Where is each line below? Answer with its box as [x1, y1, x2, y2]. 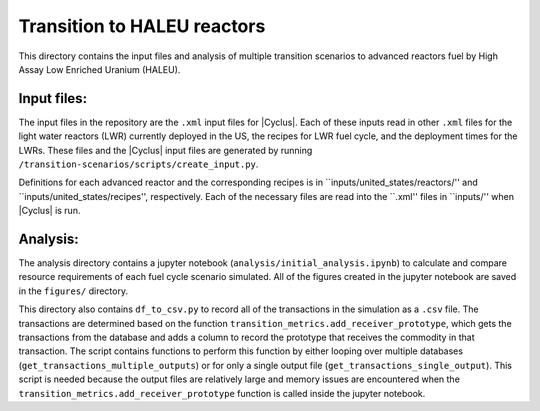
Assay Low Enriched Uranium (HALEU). [18, 63, 181, 75]
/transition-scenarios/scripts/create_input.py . [18, 158, 259, 170]
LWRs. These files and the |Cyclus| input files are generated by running [18, 144, 313, 156]
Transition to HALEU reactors [18, 15, 266, 37]
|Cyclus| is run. [18, 205, 81, 217]
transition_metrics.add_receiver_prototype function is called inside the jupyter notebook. [18, 387, 426, 399]
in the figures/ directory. [18, 285, 129, 297]
